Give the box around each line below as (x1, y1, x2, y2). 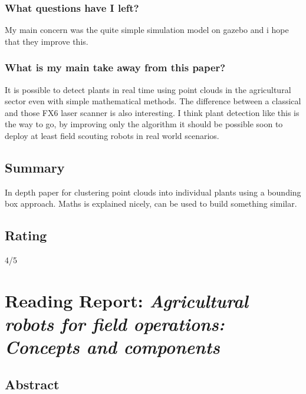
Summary (5, 158, 65, 176)
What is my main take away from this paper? (5, 60, 226, 75)
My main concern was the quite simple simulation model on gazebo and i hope (5, 24, 289, 36)
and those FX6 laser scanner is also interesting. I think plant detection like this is (5, 106, 300, 118)
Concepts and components (5, 335, 220, 359)
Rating (5, 226, 47, 244)
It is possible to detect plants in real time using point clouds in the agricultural (5, 83, 291, 95)
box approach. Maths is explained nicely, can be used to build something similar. (5, 197, 297, 210)
